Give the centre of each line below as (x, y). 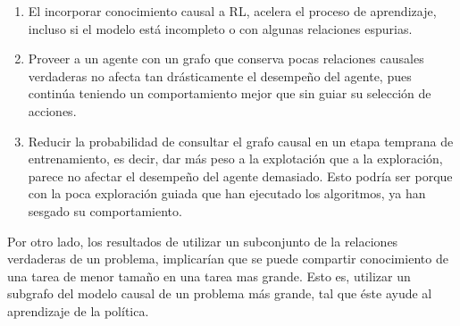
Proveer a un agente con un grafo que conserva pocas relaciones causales (226, 59)
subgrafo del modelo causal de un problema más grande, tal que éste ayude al (220, 293)
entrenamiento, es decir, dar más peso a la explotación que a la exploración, (235, 159)
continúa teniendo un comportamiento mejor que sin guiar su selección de (230, 93)
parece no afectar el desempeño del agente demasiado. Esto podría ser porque (240, 176)
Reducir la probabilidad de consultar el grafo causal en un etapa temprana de (241, 141)
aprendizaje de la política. (78, 310)
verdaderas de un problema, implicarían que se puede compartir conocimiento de (228, 259)
